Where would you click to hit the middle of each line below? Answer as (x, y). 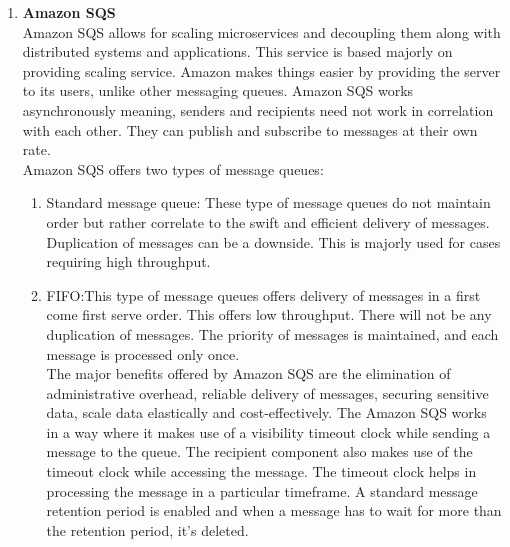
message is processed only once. (143, 353)
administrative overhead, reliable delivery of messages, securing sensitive (267, 392)
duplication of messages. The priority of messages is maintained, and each (272, 333)
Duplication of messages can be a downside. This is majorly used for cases (273, 241)
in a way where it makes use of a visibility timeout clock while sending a (268, 431)
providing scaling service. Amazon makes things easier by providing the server (261, 70)
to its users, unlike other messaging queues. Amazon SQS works (218, 90)
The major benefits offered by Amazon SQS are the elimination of (248, 373)
